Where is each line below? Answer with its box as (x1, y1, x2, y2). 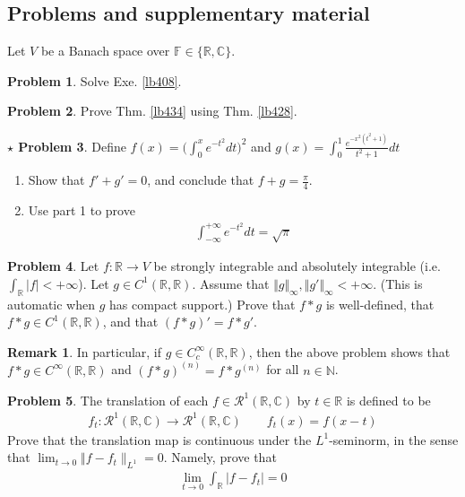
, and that (102, 312, 159, 331)
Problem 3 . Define (18, 136, 126, 155)
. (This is (373, 274, 423, 292)
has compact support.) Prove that (109, 294, 296, 313)
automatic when (7, 294, 95, 313)
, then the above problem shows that (248, 342, 451, 361)
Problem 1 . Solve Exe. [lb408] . (7, 71, 182, 90)
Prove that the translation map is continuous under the (7, 430, 312, 449)
